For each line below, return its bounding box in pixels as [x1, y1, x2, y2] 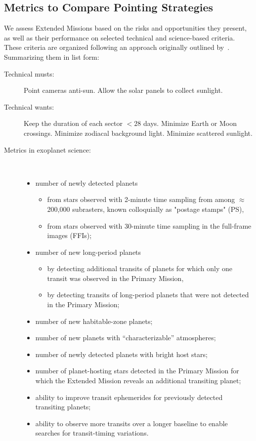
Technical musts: [4, 68, 54, 79]
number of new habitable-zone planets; [35, 316, 153, 326]
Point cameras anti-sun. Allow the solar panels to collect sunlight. [24, 85, 223, 95]
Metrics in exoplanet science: [4, 144, 91, 155]
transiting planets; [35, 401, 91, 412]
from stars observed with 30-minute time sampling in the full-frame [47, 220, 252, 231]
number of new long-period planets [35, 246, 141, 257]
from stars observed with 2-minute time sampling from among [47, 194, 235, 204]
